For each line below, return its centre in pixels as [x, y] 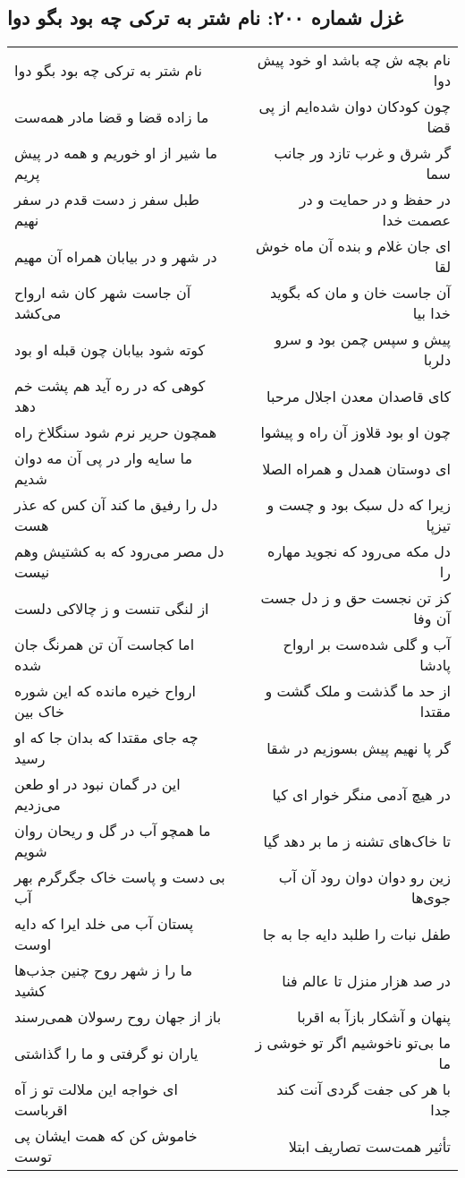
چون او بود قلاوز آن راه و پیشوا [355, 432]
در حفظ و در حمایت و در [375, 200]
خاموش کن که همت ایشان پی [106, 1136]
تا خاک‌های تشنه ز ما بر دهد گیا [357, 841]
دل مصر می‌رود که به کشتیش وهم [119, 551]
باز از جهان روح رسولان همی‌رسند [118, 1017]
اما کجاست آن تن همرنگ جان [105, 644]
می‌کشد [38, 313]
